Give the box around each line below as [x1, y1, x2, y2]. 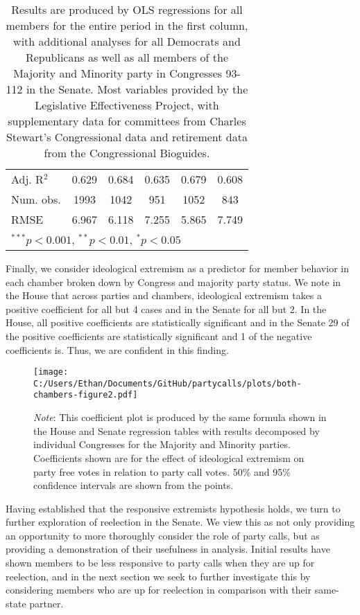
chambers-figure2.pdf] [33, 390, 138, 400]
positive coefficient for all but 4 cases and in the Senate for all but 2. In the [6, 301, 327, 316]
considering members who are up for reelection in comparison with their [6, 582, 312, 597]
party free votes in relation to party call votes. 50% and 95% [33, 464, 291, 479]
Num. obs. [11, 191, 61, 207]
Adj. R [11, 171, 44, 187]
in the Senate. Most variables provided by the [26, 81, 248, 97]
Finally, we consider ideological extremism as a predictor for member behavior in [6, 261, 349, 275]
